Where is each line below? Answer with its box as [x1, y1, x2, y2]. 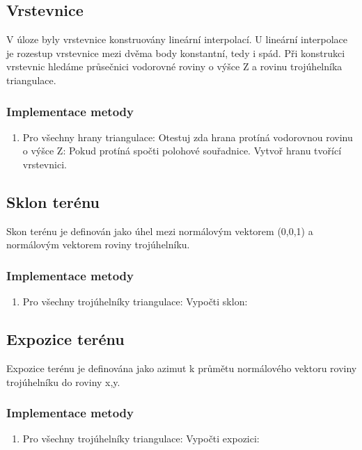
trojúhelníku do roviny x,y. [6, 374, 120, 389]
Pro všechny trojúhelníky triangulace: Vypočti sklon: [22, 294, 248, 309]
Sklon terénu [6, 191, 100, 212]
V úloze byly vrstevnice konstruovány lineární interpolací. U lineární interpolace [6, 32, 348, 47]
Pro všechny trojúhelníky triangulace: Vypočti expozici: [22, 431, 260, 446]
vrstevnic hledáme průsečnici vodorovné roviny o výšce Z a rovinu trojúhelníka [6, 59, 343, 74]
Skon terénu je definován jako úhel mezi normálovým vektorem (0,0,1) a [6, 223, 313, 238]
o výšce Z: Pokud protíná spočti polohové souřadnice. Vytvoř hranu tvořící [22, 143, 342, 158]
